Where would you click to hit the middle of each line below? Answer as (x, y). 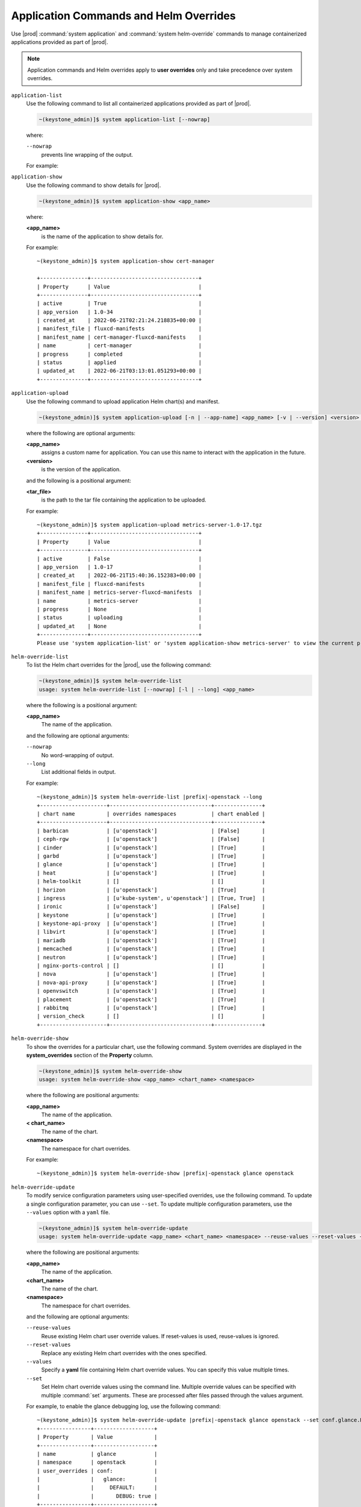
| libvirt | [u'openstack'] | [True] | (151, 932)
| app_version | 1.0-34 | (119, 312)
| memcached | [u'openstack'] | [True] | (151, 949)
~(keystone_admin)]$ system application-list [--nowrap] (125, 119)
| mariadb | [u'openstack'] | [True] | (151, 940)
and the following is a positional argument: (79, 480)
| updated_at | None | (119, 626)
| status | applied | (119, 363)
